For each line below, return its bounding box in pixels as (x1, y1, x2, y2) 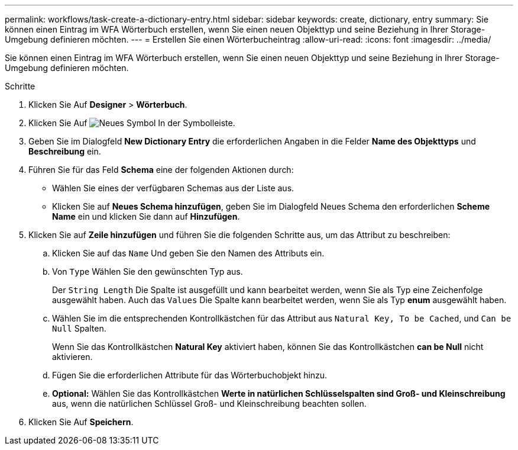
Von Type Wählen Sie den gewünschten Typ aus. (52, 266, 243, 277)
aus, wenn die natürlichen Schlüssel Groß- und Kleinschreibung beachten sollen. (52, 398, 367, 409)
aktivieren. (52, 352, 93, 362)
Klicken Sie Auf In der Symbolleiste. (28, 118, 235, 128)
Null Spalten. (52, 323, 106, 333)
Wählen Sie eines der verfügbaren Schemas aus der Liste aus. (52, 183, 294, 193)
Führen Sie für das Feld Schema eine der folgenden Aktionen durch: (28, 165, 294, 175)
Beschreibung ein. (28, 146, 101, 156)
